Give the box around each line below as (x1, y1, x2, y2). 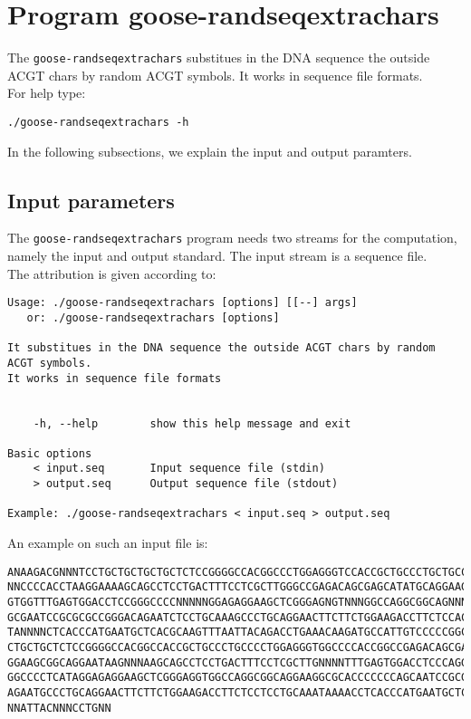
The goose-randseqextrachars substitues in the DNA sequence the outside (7, 48, 430, 67)
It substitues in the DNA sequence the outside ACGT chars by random (7, 341, 436, 355)
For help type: (7, 83, 86, 102)
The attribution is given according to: (7, 264, 216, 283)
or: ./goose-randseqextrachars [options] (26, 311, 280, 324)
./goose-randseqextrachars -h (7, 115, 189, 129)
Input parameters (7, 186, 175, 214)
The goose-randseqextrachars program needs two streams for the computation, (7, 228, 457, 247)
